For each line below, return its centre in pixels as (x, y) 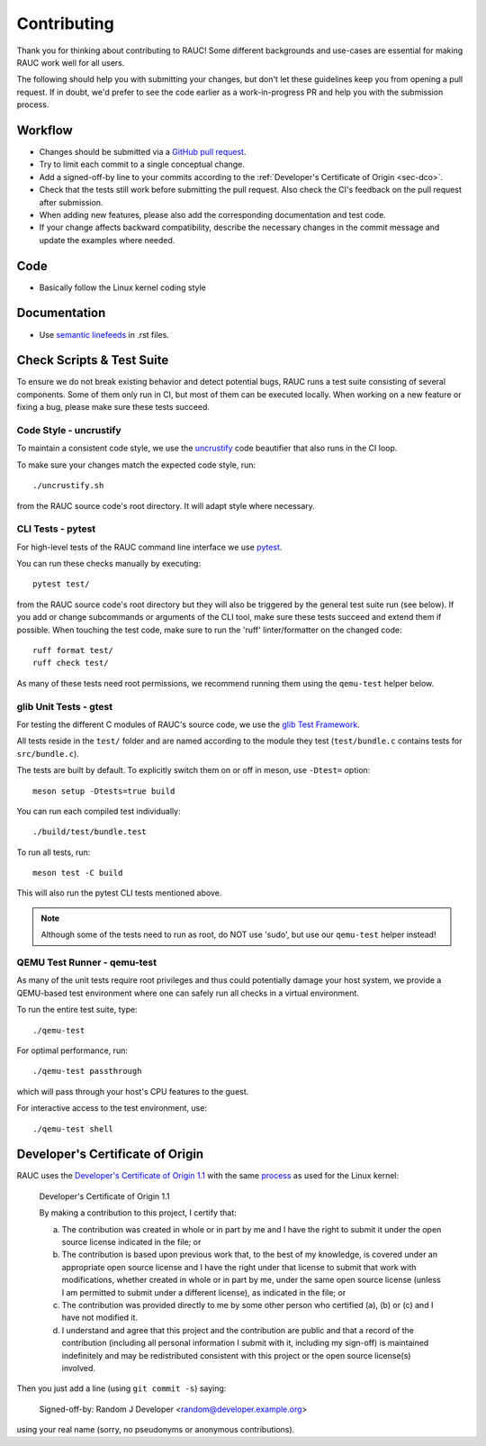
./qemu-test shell (73, 1129)
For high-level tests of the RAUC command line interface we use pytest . (149, 547)
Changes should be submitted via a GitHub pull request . (143, 152)
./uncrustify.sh (68, 486)
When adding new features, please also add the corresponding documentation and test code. (212, 214)
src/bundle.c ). (48, 753)
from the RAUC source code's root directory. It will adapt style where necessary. (166, 505)
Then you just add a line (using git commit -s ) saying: (121, 1388)
